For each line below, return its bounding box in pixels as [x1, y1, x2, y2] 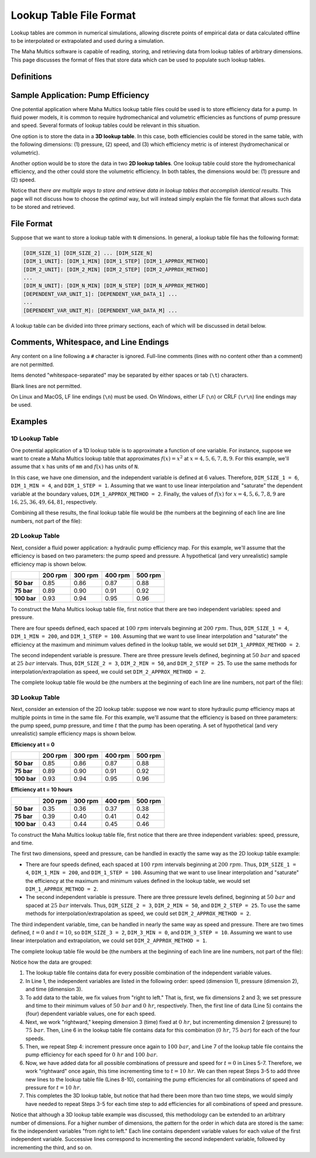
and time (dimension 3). [25, 986, 83, 993]
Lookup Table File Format [11, 9, 136, 22]
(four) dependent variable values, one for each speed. [25, 1010, 156, 1018]
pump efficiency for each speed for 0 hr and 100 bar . [25, 1051, 158, 1059]
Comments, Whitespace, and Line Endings [11, 337, 169, 348]
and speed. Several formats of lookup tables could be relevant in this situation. [11, 122, 200, 129]
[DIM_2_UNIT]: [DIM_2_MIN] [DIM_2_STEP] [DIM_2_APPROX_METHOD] [23, 266, 209, 273]
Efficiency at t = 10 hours [11, 786, 73, 793]
